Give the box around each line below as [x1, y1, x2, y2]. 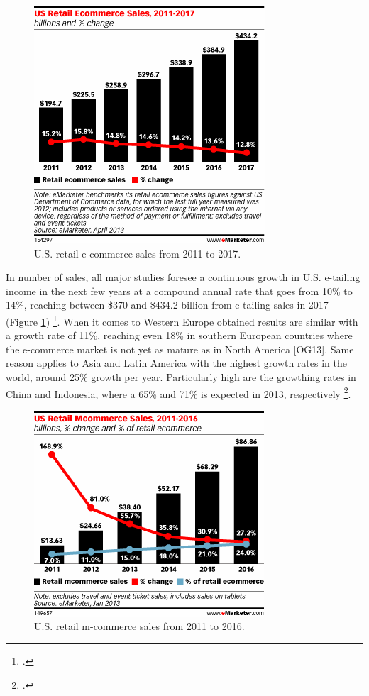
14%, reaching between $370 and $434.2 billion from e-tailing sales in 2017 [6, 297, 329, 312]
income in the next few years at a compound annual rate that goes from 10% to [6, 283, 353, 298]
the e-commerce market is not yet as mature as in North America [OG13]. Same [6, 341, 354, 356]
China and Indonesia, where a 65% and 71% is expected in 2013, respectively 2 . [6, 384, 351, 401]
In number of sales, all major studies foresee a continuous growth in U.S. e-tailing [6, 270, 360, 285]
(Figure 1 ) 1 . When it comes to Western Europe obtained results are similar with [6, 311, 358, 328]
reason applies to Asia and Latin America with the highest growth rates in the [6, 355, 347, 370]
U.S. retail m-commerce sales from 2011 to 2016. [34, 619, 245, 634]
